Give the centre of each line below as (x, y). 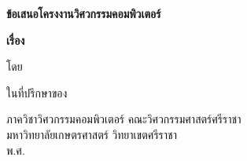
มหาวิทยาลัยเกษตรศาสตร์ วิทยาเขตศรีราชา (92, 134)
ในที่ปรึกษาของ (37, 92)
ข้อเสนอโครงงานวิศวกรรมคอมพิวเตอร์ (84, 13)
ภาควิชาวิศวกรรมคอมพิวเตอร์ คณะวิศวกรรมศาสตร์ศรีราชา (124, 119)
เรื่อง (16, 40)
